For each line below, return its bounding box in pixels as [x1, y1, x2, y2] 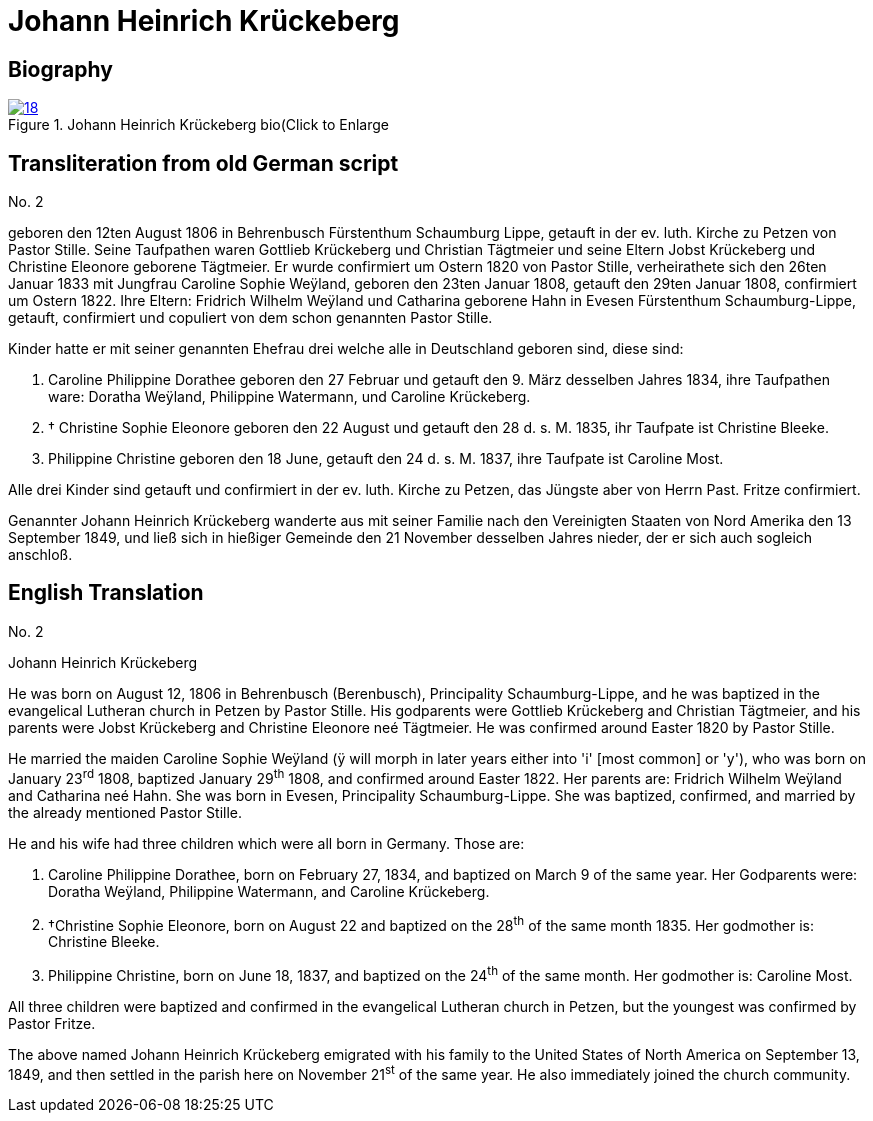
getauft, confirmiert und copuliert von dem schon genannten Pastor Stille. [8, 309, 493, 327]
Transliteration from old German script [8, 150, 399, 176]
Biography [8, 56, 113, 82]
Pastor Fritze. [8, 1014, 96, 1032]
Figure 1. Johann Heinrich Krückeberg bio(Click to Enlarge [8, 116, 389, 134]
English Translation [8, 580, 204, 606]
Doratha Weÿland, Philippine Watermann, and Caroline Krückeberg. [48, 882, 490, 900]
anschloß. [8, 546, 73, 564]
